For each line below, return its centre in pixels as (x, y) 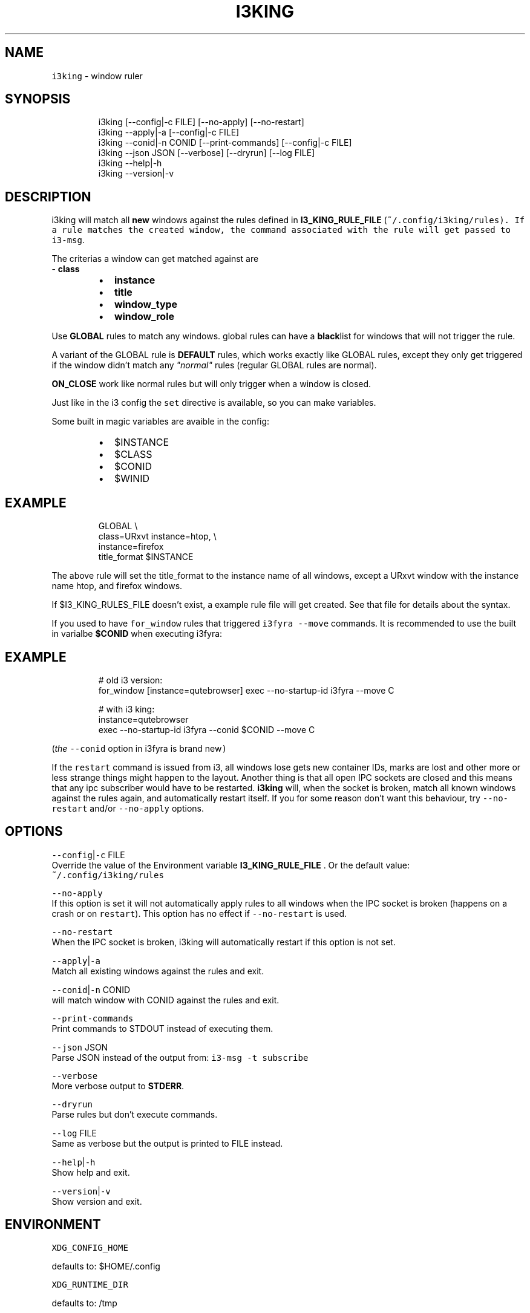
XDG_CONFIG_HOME (90, 1247)
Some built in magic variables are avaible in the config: (161, 422)
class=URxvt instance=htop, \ (157, 536)
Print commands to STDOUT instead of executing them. (162, 1028)
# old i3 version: (130, 680)
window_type (146, 305)
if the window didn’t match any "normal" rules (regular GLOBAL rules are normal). (214, 365)
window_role (144, 317)
